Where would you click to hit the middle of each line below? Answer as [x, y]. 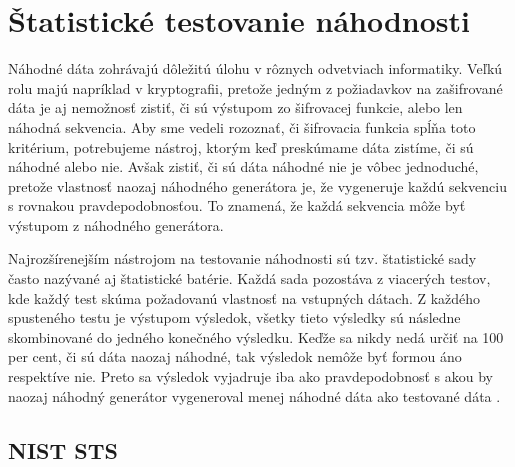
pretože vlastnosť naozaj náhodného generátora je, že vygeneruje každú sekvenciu [257, 185]
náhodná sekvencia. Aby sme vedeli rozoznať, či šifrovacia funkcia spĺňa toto [242, 126]
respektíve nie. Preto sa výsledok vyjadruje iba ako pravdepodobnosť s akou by [250, 376]
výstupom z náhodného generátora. [116, 224]
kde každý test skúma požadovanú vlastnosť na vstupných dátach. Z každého [244, 297]
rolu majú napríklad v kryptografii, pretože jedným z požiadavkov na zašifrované [255, 87]
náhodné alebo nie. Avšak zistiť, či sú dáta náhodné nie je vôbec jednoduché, [243, 166]
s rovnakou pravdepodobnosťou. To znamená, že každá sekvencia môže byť [237, 205]
